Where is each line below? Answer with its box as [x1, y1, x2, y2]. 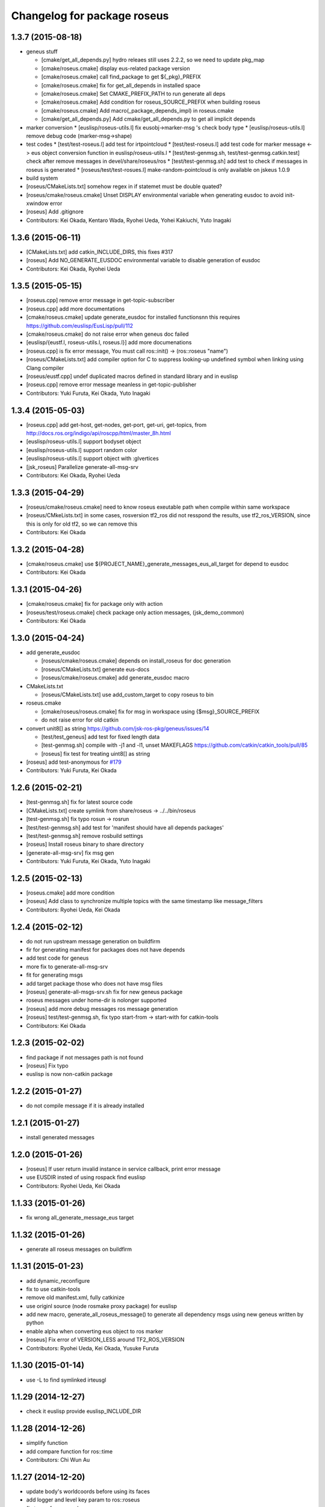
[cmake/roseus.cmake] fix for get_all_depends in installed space [41, 81, 201, 89]
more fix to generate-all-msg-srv [26, 963, 108, 970]
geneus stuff [26, 48, 58, 55]
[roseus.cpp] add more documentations [26, 305, 125, 312]
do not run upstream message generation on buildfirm [26, 937, 161, 945]
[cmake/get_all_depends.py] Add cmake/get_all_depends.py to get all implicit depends [41, 115, 256, 123]
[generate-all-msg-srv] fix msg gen [26, 849, 114, 856]
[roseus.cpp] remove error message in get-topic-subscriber [26, 297, 175, 304]
